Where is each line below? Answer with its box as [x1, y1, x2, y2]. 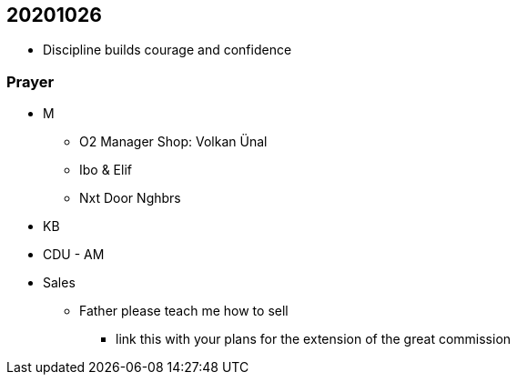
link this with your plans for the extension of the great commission [116, 331, 512, 347]
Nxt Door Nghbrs [79, 190, 181, 206]
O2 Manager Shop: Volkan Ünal [79, 134, 268, 150]
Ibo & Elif [79, 162, 132, 178]
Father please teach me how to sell [79, 303, 289, 319]
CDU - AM [43, 246, 105, 263]
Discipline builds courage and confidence [43, 42, 292, 58]
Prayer [6, 72, 55, 91]
